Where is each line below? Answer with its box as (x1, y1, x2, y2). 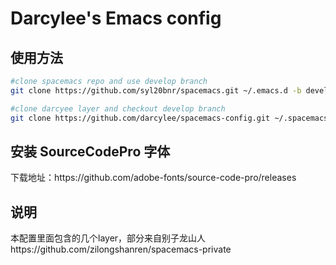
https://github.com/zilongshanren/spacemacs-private (10, 243, 232, 256)
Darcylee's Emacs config (10, 7, 222, 30)
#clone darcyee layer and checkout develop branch (10, 103, 226, 114)
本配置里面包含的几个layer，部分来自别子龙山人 (10, 232, 207, 244)
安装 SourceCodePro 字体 (10, 143, 171, 160)
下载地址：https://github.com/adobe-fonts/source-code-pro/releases (10, 172, 297, 184)
